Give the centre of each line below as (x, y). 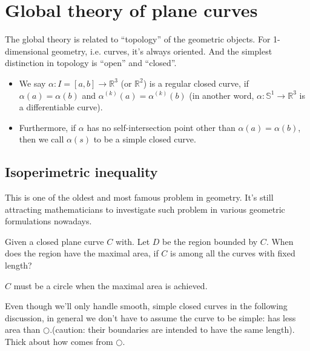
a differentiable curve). (61, 107)
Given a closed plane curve (54, 241)
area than (23, 329)
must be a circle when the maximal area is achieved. (110, 285)
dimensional (27, 51)
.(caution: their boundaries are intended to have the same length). (172, 329)
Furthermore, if (48, 127)
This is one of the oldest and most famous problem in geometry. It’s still (139, 197)
